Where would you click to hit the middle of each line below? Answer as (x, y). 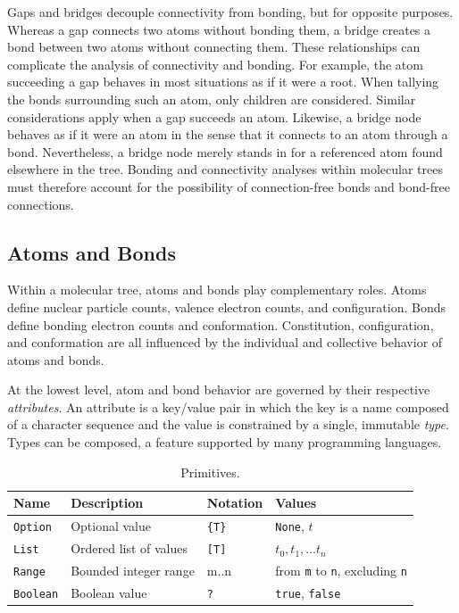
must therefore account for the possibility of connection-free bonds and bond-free (229, 186)
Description (107, 503)
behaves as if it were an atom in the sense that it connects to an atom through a (228, 134)
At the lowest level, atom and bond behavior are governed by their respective (219, 389)
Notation (235, 503)
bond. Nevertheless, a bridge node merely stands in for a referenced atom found (225, 151)
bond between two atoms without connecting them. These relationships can (214, 47)
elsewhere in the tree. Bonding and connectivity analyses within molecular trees (225, 169)
